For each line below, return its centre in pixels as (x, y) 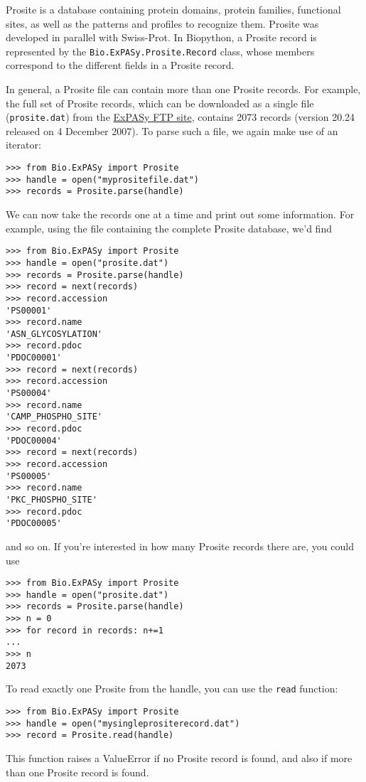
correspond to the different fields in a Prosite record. (120, 65)
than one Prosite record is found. (77, 772)
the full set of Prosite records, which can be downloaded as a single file (160, 103)
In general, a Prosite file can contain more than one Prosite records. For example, (183, 89)
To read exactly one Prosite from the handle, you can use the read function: (172, 689)
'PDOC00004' (34, 440)
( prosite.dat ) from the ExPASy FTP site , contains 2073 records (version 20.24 (181, 117)
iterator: (23, 145)
